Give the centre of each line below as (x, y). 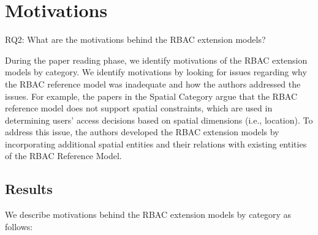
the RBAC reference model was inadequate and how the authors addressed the (153, 84)
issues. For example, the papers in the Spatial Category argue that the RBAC (151, 96)
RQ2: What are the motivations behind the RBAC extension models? (135, 39)
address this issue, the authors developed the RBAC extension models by (142, 132)
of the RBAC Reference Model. (63, 156)
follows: (19, 226)
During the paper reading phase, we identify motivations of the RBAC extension (156, 60)
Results (29, 189)
